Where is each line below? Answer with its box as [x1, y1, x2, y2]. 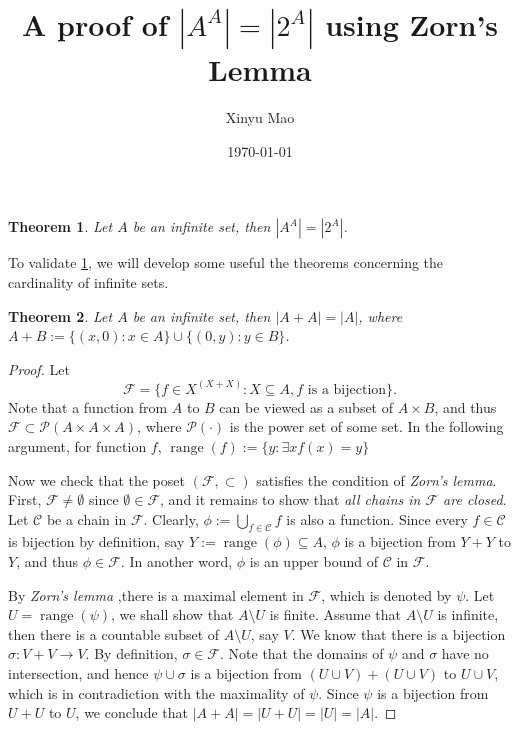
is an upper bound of [249, 551, 378, 572]
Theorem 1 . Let [8, 216, 113, 237]
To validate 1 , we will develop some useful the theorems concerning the [8, 252, 444, 273]
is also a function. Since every [286, 508, 468, 529]
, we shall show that [111, 604, 234, 625]
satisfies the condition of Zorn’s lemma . [256, 469, 497, 490]
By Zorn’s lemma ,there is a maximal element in [8, 584, 304, 605]
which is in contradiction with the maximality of [8, 682, 305, 703]
